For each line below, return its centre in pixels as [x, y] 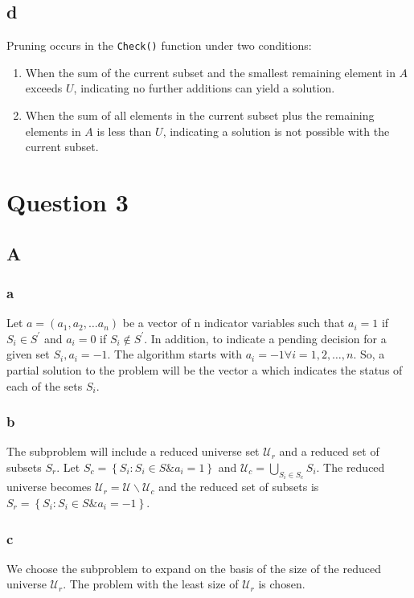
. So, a [369, 354]
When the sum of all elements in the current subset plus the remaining [200, 115]
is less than [124, 131]
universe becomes [49, 487]
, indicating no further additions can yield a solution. [204, 88]
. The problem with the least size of [151, 584]
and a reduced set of [329, 451]
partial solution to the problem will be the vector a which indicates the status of [205, 369]
